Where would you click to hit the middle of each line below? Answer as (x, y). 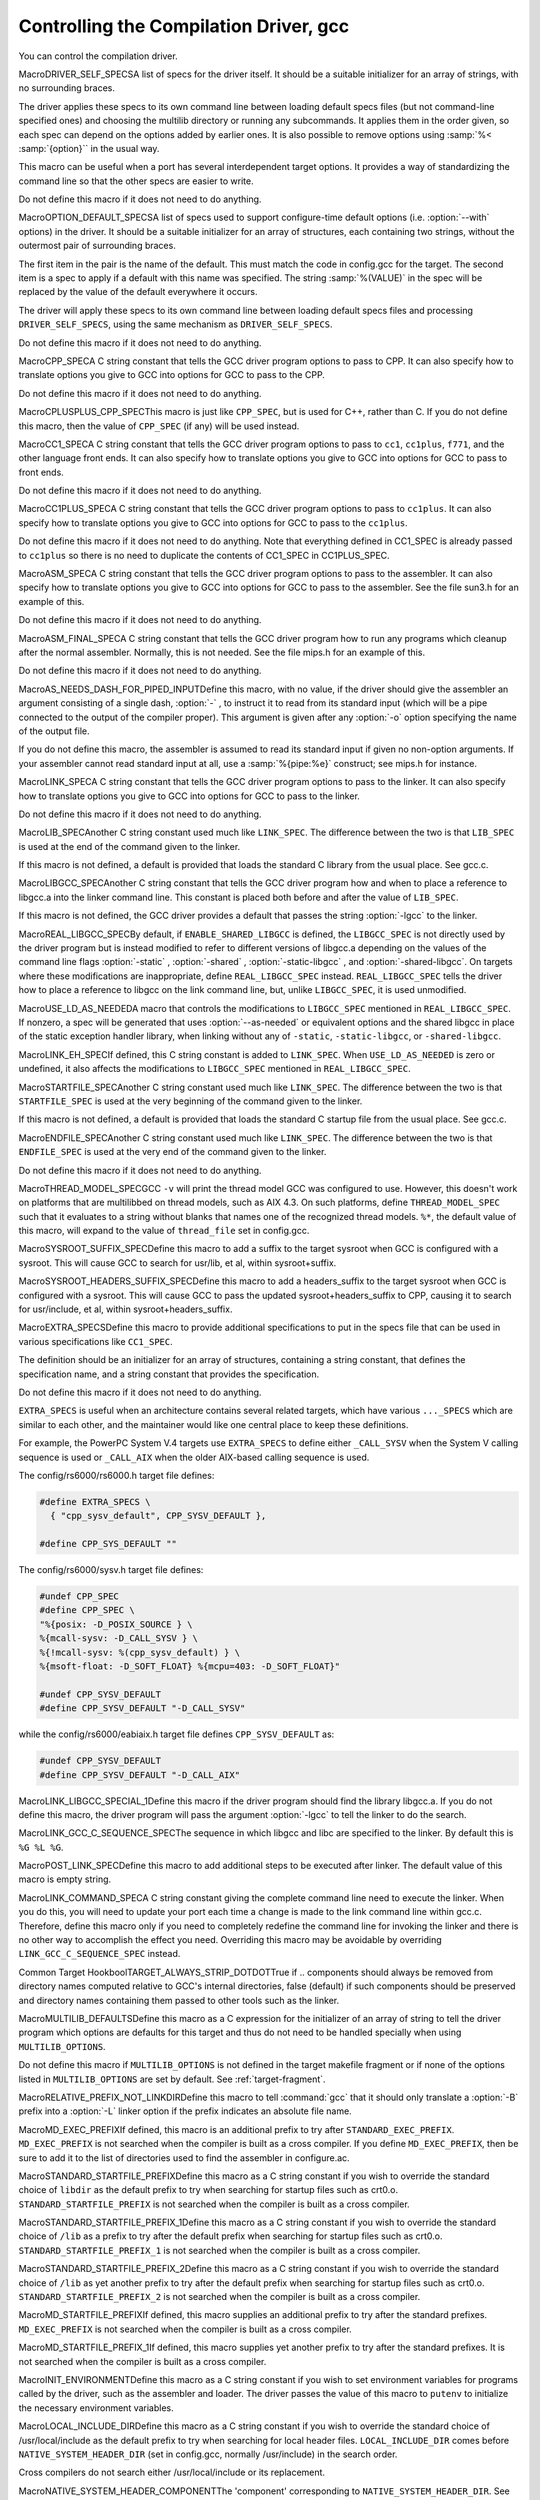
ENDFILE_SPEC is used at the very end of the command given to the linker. (172, 1152)
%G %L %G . (41, 1847)
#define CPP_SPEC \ (87, 1610)
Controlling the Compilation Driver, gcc (184, 26)
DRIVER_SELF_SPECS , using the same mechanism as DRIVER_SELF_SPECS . (176, 324)
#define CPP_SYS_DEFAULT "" (108, 1544)
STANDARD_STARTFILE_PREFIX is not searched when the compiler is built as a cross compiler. (214, 2204)
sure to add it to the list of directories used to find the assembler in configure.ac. (184, 2157)
